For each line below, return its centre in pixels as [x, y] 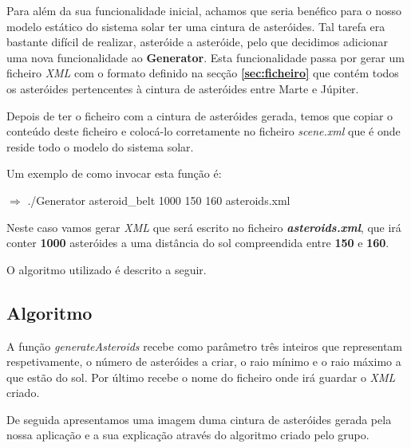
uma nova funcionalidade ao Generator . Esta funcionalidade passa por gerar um [205, 57]
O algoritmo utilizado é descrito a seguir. [107, 269]
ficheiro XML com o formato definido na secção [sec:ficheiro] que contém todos [203, 73]
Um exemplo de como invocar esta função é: [114, 173]
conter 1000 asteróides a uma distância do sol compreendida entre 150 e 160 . [198, 243]
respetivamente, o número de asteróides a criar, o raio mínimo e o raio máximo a [204, 362]
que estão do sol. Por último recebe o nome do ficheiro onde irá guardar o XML [201, 377]
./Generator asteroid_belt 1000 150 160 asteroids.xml [159, 200]
